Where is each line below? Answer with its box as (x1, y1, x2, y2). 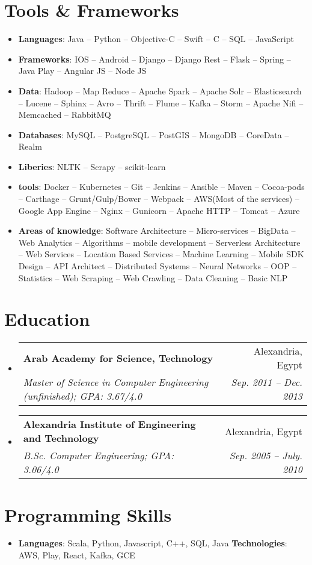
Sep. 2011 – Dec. (231, 375, 302, 389)
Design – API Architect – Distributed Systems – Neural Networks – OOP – (18, 260, 297, 272)
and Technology (23, 431, 99, 445)
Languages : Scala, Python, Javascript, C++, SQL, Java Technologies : (18, 537, 287, 549)
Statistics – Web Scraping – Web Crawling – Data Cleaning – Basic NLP (18, 271, 288, 284)
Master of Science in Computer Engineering (23, 375, 209, 389)
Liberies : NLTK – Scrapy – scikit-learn (18, 160, 166, 173)
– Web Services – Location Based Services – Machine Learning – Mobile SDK (18, 248, 304, 260)
